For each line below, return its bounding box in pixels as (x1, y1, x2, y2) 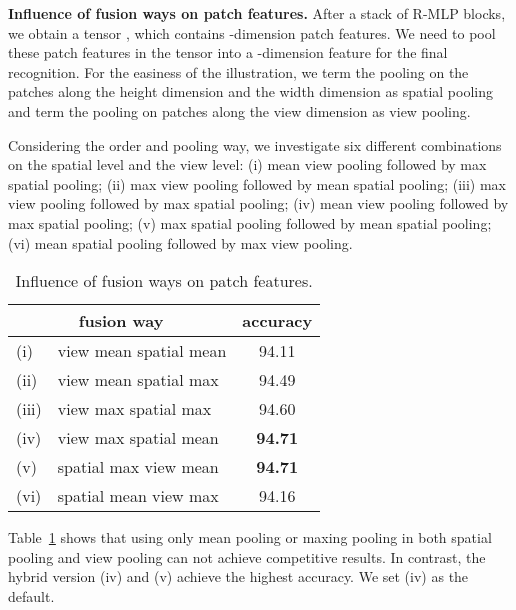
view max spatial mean (57, 426, 219, 450)
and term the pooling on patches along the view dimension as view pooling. (8, 100, 471, 121)
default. (8, 585, 55, 606)
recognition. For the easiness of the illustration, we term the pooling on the (8, 61, 469, 82)
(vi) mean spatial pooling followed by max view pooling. (8, 232, 353, 253)
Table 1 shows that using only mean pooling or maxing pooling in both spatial (8, 527, 492, 548)
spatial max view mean (57, 455, 219, 479)
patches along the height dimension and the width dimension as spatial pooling (8, 81, 493, 102)
